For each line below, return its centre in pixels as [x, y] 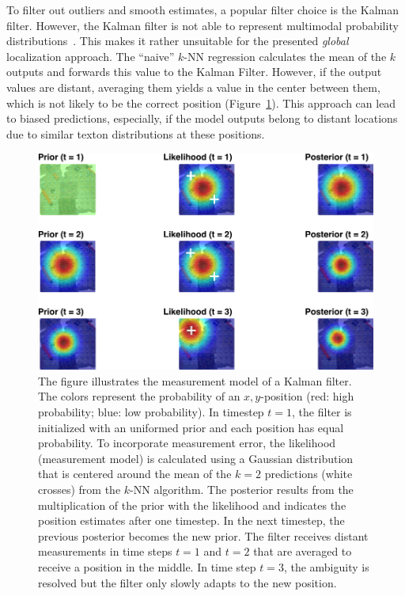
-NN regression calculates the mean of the [285, 56]
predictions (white [308, 474]
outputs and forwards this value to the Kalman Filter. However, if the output [194, 72]
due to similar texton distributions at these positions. [136, 133]
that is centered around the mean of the [135, 474]
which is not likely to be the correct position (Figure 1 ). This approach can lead [201, 102]
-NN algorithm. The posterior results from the [242, 490]
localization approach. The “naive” [91, 56]
